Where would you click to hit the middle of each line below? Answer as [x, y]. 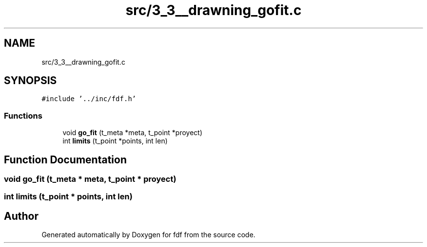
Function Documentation [65, 159]
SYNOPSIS [30, 81]
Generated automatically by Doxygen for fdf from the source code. [148, 235]
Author [21, 216]
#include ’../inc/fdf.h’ [89, 99]
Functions [23, 115]
